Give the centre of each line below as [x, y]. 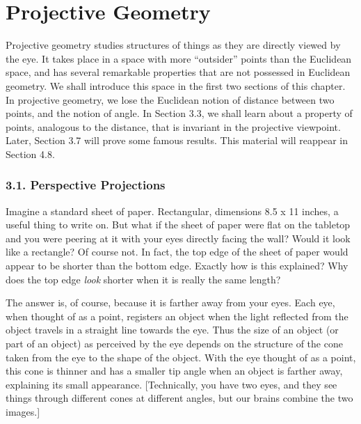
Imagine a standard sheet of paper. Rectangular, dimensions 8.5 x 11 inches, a [172, 211]
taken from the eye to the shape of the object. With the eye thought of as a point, [181, 357]
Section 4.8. [30, 154]
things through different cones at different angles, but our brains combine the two [179, 398]
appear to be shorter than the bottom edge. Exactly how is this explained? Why [177, 266]
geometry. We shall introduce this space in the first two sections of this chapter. [176, 85]
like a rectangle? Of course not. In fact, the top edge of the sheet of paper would [177, 252]
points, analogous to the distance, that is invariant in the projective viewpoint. [173, 126]
